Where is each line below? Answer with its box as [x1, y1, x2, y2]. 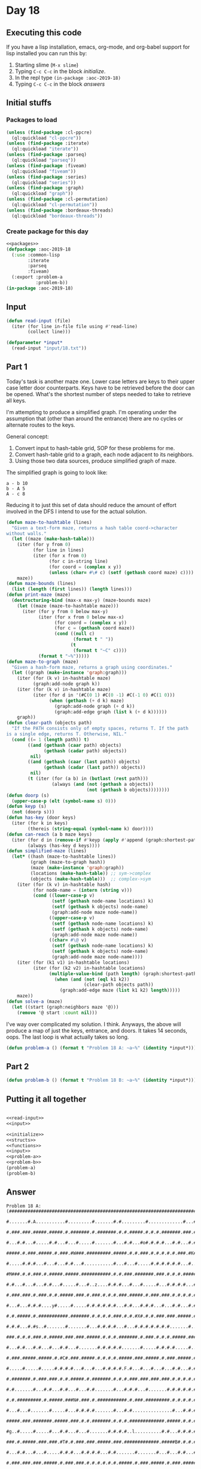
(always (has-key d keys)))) [28, 843, 100, 849]
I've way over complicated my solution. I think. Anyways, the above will [6, 1020, 181, 1028]
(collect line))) [28, 329, 71, 335]
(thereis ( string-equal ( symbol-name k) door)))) [28, 825, 154, 832]
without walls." [6, 530, 47, 536]
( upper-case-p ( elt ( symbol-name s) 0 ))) [11, 798, 117, 804]
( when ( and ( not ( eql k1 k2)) [54, 976, 130, 982]
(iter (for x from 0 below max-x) [38, 614, 124, 620]
